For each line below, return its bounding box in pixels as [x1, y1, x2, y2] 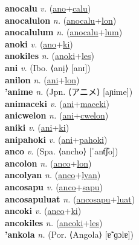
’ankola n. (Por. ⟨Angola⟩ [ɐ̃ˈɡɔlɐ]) [5, 228, 134, 241]
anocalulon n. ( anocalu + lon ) [5, 13, 117, 26]
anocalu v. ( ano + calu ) [5, 2, 91, 14]
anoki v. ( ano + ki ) [5, 37, 73, 50]
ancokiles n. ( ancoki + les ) [5, 216, 103, 229]
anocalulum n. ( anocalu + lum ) [5, 26, 123, 38]
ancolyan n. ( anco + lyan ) [5, 168, 101, 181]
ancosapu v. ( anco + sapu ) [5, 180, 103, 193]
